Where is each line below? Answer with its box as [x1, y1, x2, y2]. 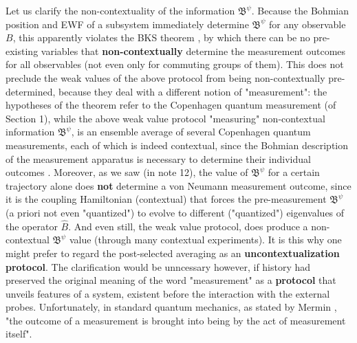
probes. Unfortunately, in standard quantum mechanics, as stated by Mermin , [6, 300, 337, 314]
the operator [6, 219, 58, 233]
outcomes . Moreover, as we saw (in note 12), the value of [6, 165, 248, 179]
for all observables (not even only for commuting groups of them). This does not [6, 57, 344, 71]
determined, [6, 84, 56, 98]
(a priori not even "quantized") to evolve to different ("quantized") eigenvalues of [6, 205, 345, 219]
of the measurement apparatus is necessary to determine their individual [6, 151, 311, 166]
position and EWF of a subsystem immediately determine [6, 16, 249, 31]
